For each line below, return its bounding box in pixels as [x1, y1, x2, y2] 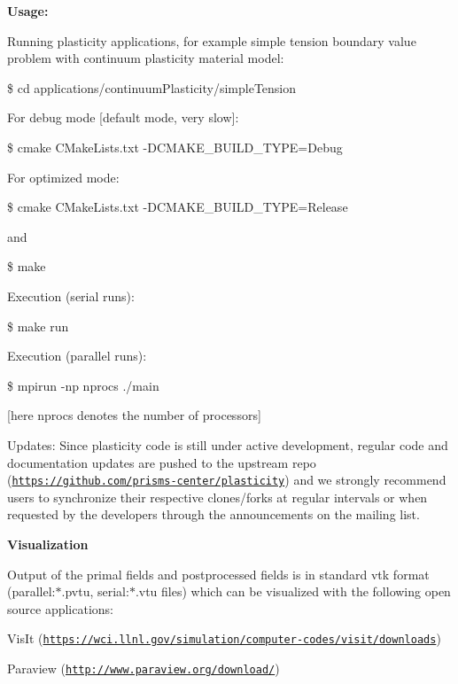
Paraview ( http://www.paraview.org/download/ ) [7, 658, 280, 677]
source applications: [7, 599, 113, 618]
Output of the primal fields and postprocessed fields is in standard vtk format [7, 564, 430, 583]
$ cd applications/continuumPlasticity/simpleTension [7, 78, 297, 97]
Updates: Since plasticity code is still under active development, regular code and [7, 435, 448, 454]
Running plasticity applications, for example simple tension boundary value [7, 31, 416, 50]
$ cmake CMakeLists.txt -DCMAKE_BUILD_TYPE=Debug [7, 137, 343, 156]
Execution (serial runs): [7, 286, 135, 305]
